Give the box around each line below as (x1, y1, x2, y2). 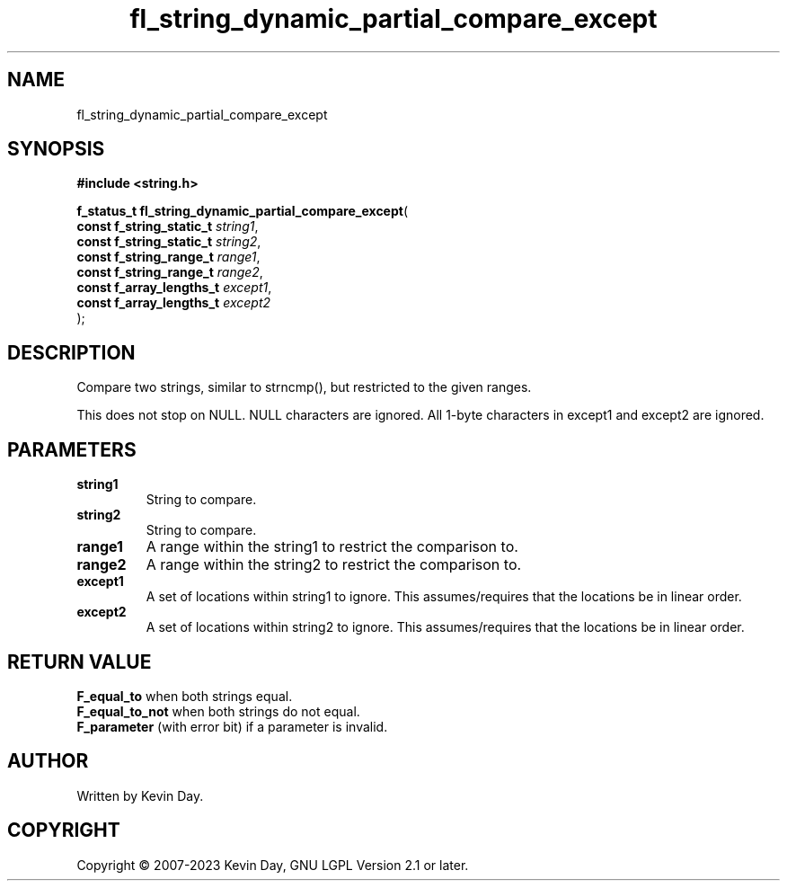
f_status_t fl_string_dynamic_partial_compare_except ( (76, 203, 409, 219)
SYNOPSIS (7, 138, 105, 161)
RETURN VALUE (7, 650, 152, 673)
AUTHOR (7, 750, 89, 773)
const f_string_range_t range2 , (76, 264, 263, 280)
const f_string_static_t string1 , (76, 218, 259, 235)
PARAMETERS (7, 438, 137, 461)
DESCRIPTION (7, 341, 136, 364)
